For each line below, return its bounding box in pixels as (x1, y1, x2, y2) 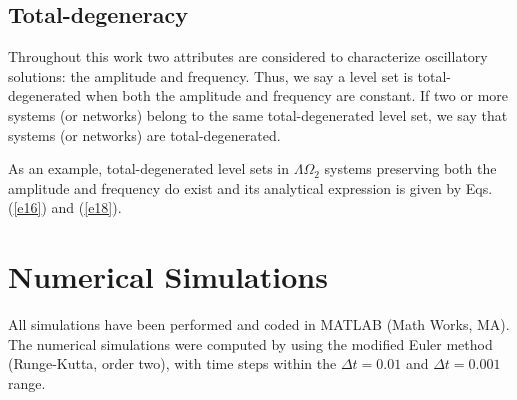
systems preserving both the (324, 158, 497, 179)
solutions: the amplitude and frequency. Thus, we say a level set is (8, 65, 413, 86)
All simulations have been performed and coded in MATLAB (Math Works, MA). (8, 314, 510, 335)
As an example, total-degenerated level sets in (8, 158, 290, 179)
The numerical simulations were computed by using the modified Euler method (8, 333, 493, 354)
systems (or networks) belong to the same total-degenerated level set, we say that (8, 104, 508, 125)
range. (8, 372, 46, 393)
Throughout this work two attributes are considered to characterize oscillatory (8, 46, 488, 67)
